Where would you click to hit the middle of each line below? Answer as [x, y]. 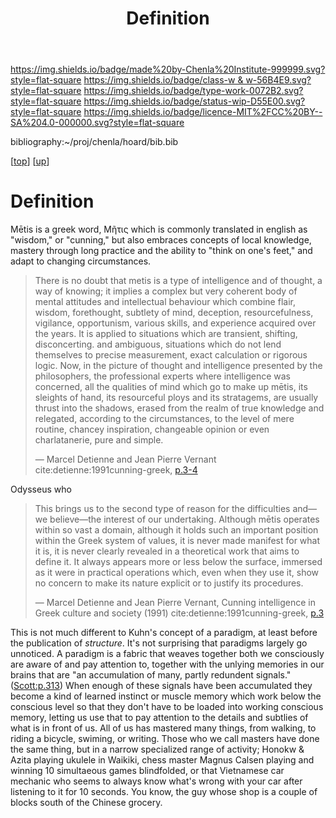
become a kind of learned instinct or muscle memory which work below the [166, 696]
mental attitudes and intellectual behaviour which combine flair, [165, 302]
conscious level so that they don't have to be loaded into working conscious [167, 707]
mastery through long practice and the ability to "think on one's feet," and [161, 251]
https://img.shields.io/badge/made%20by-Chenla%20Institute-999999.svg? [168, 69]
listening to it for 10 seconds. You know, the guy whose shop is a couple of [164, 792]
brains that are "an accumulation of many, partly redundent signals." [151, 675]
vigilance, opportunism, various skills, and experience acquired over [175, 323]
